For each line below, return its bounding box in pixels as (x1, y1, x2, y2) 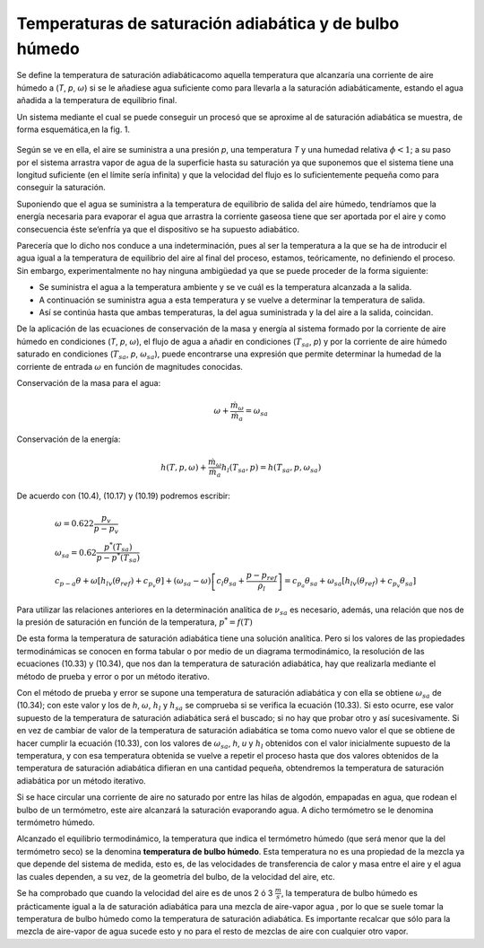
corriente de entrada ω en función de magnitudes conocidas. (16, 361, 244, 372)
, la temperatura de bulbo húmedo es (281, 887, 419, 898)
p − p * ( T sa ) (96, 551, 141, 565)
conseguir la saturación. (16, 182, 107, 193)
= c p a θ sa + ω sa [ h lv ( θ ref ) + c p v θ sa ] (283, 575, 417, 590)
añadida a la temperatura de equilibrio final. (16, 95, 177, 106)
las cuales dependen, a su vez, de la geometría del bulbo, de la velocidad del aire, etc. (16, 871, 335, 882)
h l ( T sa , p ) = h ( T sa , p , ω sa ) (220, 462, 322, 475)
